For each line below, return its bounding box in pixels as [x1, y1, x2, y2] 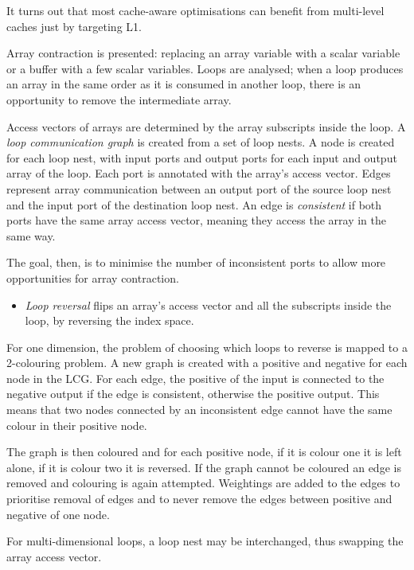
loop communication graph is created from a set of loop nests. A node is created [6, 134, 395, 150]
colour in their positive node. [6, 416, 147, 433]
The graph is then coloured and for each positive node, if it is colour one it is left [6, 443, 402, 460]
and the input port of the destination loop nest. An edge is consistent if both [6, 196, 382, 213]
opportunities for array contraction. [6, 269, 179, 286]
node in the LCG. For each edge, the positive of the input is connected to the [6, 369, 385, 386]
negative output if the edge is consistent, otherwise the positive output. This [6, 385, 380, 402]
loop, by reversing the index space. [25, 312, 194, 329]
